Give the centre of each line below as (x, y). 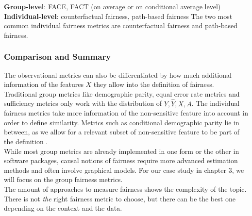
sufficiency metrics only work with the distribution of (83, 103)
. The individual (216, 103)
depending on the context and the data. (63, 208)
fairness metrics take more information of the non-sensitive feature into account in (126, 113)
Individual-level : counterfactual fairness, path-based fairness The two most (118, 16)
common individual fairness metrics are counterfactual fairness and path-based (121, 25)
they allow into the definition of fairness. (154, 84)
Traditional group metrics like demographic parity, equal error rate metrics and (122, 93)
